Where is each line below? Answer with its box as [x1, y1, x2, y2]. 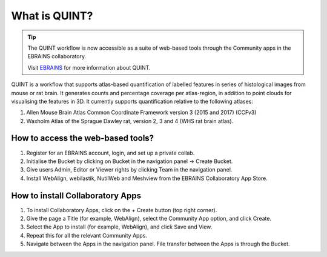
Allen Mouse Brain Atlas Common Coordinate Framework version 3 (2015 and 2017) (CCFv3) [26, 109, 257, 116]
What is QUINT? [11, 9, 93, 22]
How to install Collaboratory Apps [11, 190, 142, 201]
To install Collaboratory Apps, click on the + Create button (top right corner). [26, 206, 217, 213]
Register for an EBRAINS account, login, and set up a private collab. [26, 149, 195, 156]
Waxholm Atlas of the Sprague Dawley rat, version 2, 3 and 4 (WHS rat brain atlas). [26, 117, 234, 124]
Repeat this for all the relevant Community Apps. [26, 232, 148, 239]
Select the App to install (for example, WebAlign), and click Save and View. [26, 223, 213, 230]
